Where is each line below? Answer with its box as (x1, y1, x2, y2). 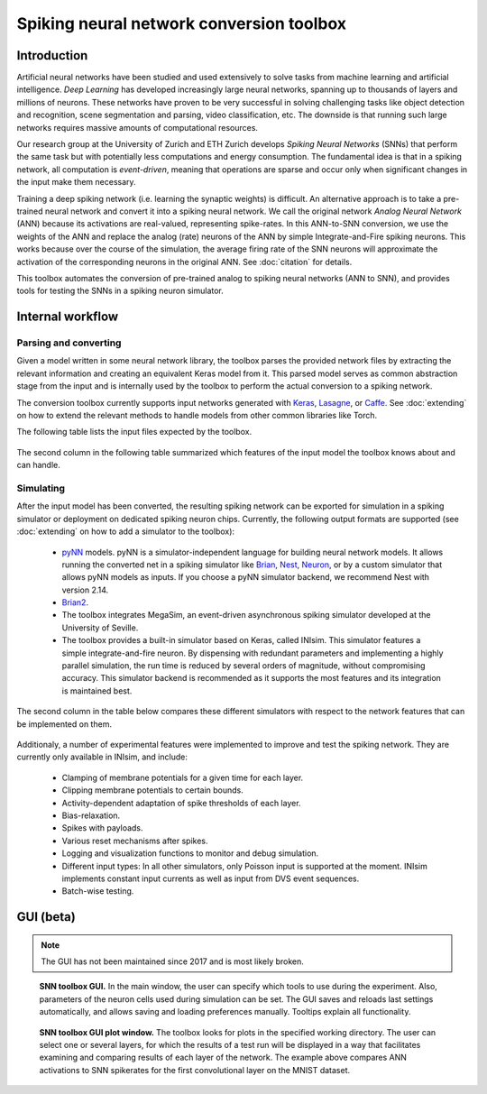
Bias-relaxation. (61, 810, 121, 821)
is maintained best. (61, 685, 133, 696)
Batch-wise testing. (61, 886, 134, 896)
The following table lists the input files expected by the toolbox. (16, 427, 253, 437)
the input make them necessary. (16, 177, 136, 188)
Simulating (16, 482, 66, 494)
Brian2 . (61, 597, 89, 608)
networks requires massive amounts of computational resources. (16, 122, 259, 133)
